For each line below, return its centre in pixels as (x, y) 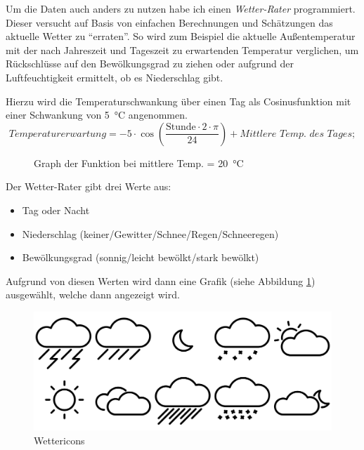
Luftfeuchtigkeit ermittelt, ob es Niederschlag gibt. (115, 77)
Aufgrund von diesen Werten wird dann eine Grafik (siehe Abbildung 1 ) (161, 280)
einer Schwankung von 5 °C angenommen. (97, 115)
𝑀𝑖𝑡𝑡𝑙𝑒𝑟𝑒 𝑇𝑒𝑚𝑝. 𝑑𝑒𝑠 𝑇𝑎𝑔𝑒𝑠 (296, 134)
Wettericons (59, 440)
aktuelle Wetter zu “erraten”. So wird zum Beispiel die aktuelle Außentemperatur (181, 36)
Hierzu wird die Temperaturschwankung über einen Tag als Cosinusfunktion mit (178, 101)
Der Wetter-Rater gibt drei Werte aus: (89, 186)
